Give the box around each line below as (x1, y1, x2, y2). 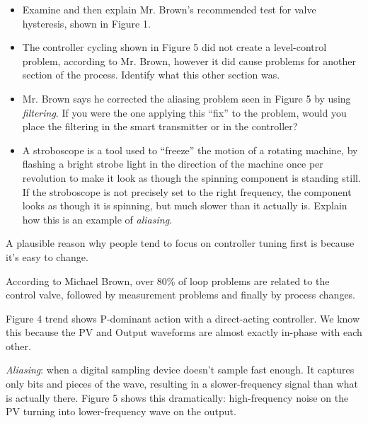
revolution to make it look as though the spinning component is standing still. (22, 170, 361, 185)
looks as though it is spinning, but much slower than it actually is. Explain (22, 198, 347, 213)
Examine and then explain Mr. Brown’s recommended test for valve (22, 2, 316, 16)
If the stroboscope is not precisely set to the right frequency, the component (22, 184, 352, 199)
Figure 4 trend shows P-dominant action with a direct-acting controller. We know (6, 311, 360, 325)
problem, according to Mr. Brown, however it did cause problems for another (22, 53, 357, 68)
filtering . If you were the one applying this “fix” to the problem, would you (22, 105, 347, 120)
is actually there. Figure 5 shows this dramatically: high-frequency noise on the (6, 390, 349, 405)
